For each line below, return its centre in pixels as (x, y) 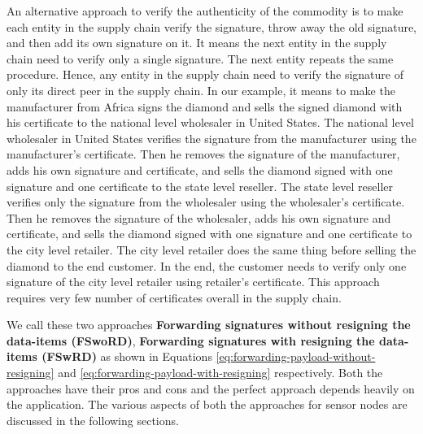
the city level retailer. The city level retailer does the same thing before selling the (211, 249)
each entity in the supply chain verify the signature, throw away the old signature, (212, 26)
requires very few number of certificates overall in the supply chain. (174, 297)
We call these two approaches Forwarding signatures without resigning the (209, 325)
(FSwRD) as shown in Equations (127, 356)
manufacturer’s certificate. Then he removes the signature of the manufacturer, (203, 154)
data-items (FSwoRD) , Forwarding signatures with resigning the (191, 340)
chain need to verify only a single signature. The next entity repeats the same (200, 58)
